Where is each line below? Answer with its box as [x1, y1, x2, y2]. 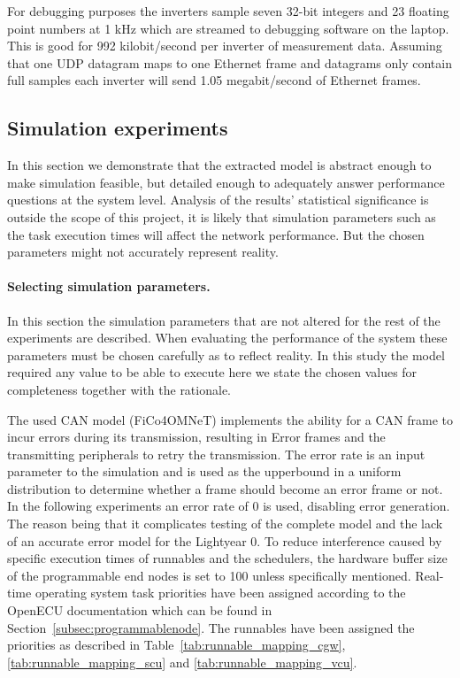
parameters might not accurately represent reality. [7, 243, 279, 261]
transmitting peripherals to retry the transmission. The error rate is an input [7, 444, 425, 463]
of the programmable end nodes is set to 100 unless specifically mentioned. [7, 566, 411, 584]
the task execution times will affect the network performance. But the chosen [7, 225, 425, 243]
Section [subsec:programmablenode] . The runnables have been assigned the [7, 618, 415, 636]
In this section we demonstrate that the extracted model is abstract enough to [7, 156, 432, 174]
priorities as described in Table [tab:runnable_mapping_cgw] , [7, 636, 346, 654]
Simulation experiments [7, 114, 228, 142]
